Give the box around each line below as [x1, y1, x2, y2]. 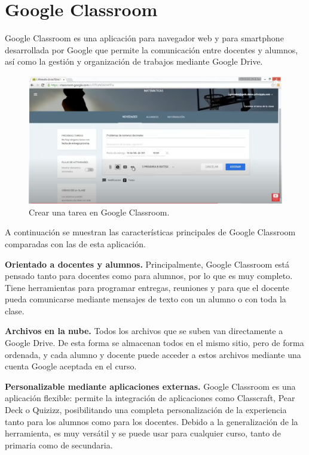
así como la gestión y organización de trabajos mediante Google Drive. [5, 55, 263, 68]
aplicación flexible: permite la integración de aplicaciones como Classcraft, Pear [5, 392, 295, 404]
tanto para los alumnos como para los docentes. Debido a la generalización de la [5, 415, 298, 427]
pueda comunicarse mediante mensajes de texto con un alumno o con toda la [5, 293, 286, 305]
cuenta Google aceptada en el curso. [5, 360, 137, 372]
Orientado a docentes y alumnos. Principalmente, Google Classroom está [5, 257, 290, 270]
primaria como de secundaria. [5, 438, 113, 451]
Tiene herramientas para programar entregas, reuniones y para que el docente [5, 281, 289, 293]
